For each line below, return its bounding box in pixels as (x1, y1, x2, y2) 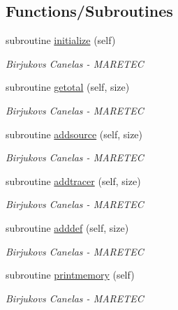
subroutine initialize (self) (6, 33, 116, 47)
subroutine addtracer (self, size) (6, 173, 141, 188)
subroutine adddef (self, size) (6, 220, 129, 235)
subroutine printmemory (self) (6, 267, 135, 282)
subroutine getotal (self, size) (6, 80, 130, 94)
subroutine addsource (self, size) (6, 126, 143, 141)
